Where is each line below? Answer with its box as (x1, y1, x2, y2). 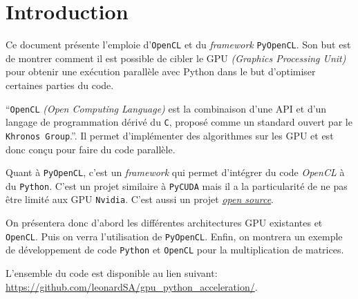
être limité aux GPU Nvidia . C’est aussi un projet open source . (6, 192, 274, 206)
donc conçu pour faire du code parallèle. (6, 142, 176, 156)
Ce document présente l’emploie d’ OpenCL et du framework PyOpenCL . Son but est (6, 37, 351, 52)
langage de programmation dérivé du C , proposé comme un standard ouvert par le (6, 115, 352, 129)
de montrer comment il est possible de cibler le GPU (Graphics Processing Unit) (6, 50, 346, 65)
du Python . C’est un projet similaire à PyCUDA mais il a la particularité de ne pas (6, 178, 348, 193)
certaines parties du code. (6, 77, 114, 92)
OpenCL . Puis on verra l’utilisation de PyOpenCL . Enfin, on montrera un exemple (6, 229, 343, 243)
